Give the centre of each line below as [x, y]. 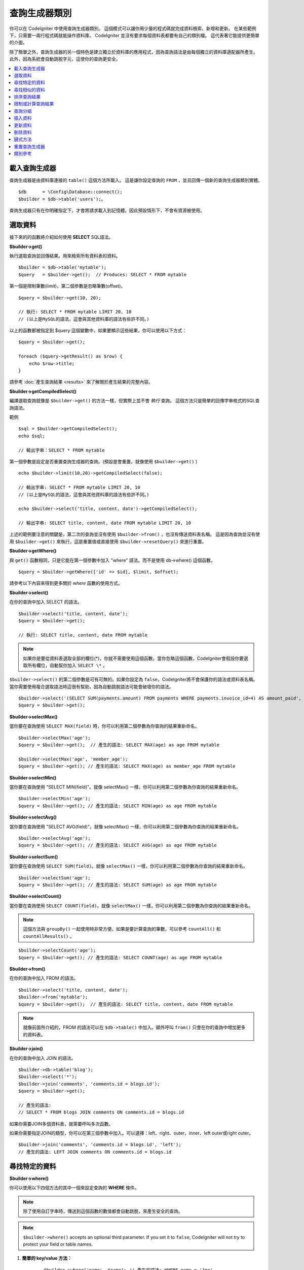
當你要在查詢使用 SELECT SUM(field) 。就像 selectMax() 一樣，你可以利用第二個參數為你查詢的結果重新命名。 [128, 866]
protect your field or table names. [58, 1244]
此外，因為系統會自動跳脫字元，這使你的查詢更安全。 [65, 59]
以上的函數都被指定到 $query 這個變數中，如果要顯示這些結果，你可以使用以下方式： [98, 331]
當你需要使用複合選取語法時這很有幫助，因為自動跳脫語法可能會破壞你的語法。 [91, 686]
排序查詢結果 [27, 97]
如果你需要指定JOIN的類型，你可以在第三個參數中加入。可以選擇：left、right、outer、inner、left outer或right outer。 [131, 1133]
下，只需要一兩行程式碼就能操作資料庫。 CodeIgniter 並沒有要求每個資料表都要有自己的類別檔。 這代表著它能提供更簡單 [135, 35]
